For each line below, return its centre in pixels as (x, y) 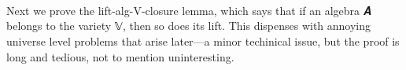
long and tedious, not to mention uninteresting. (120, 56)
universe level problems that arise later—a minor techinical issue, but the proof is (203, 41)
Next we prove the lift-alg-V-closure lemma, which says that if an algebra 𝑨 (189, 10)
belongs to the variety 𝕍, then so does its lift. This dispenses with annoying (189, 26)
